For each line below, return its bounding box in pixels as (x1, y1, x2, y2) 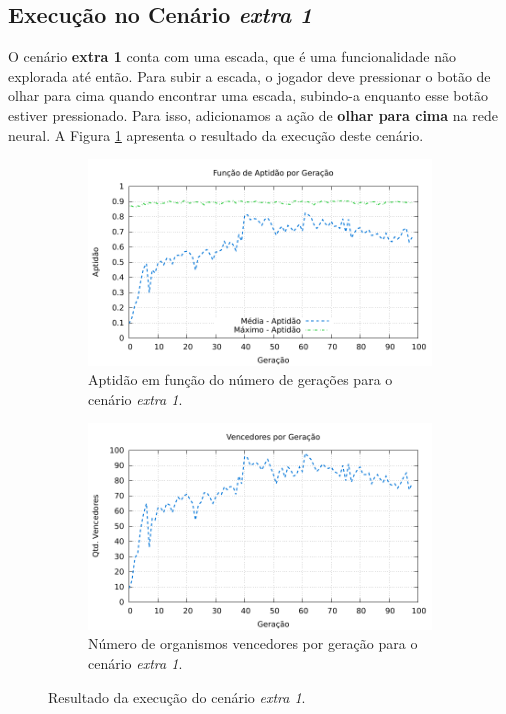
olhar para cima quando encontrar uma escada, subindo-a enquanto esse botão (8, 85, 488, 106)
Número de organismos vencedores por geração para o (88, 633, 418, 654)
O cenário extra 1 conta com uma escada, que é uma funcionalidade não (8, 46, 456, 67)
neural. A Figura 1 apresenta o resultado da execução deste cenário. (8, 124, 424, 145)
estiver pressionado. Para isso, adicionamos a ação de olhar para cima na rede (8, 104, 498, 125)
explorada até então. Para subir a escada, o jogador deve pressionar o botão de (8, 65, 491, 86)
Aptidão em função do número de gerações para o (88, 369, 393, 390)
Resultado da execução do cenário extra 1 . (48, 686, 306, 707)
